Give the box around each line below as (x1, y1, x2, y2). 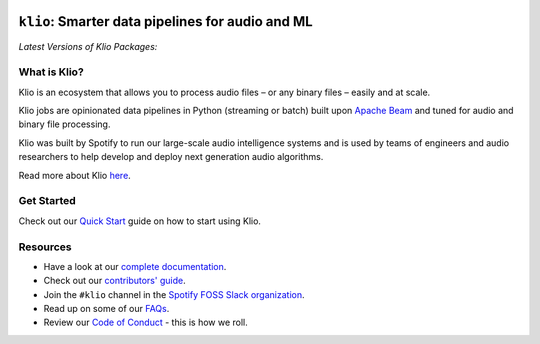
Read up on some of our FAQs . (43, 303, 170, 315)
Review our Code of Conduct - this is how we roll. (43, 316, 249, 329)
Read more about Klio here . (18, 169, 132, 181)
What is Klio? (18, 65, 84, 79)
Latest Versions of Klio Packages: (18, 40, 158, 52)
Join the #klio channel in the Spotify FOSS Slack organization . (43, 288, 305, 300)
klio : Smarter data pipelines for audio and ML (18, 13, 314, 30)
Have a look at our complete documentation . (43, 260, 227, 272)
